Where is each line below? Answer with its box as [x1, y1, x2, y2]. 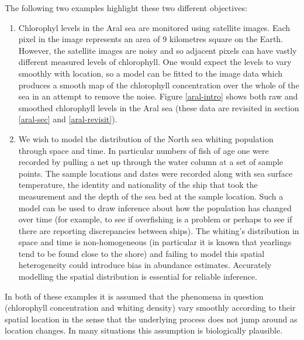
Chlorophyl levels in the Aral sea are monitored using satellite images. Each [18, 21, 291, 33]
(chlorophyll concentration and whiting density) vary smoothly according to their [5, 301, 296, 314]
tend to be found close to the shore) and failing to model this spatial [18, 247, 265, 259]
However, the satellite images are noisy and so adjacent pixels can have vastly [18, 44, 297, 56]
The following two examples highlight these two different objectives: [5, 2, 247, 13]
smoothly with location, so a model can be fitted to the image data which [18, 67, 283, 79]
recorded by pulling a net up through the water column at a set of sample [18, 156, 283, 168]
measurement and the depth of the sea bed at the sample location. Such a [18, 190, 284, 202]
